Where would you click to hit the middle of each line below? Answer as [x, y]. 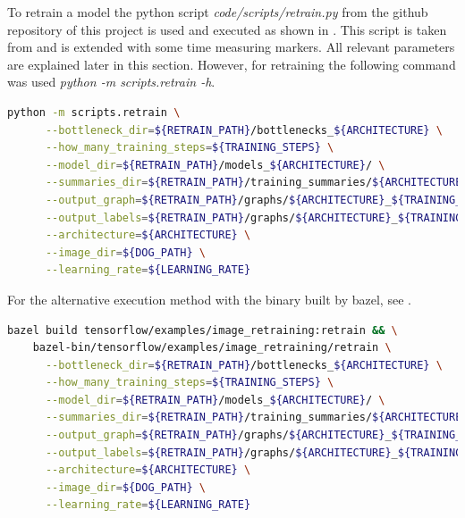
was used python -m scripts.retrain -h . [111, 82]
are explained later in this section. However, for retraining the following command [232, 64]
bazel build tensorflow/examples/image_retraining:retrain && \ [203, 330]
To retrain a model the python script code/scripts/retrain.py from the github [218, 12]
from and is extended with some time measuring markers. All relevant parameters [231, 47]
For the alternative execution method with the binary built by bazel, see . [209, 299]
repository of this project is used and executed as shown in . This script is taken [227, 29]
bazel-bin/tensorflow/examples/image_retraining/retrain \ [212, 348]
